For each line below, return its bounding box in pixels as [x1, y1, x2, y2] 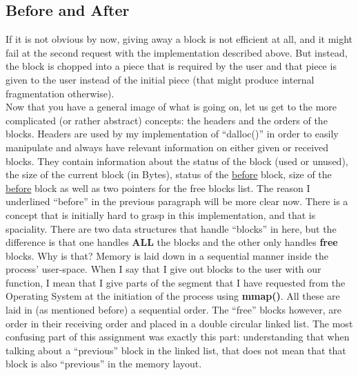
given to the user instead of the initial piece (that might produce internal [6, 72, 315, 86]
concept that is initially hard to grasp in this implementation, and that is [6, 207, 316, 222]
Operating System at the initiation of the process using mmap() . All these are [6, 289, 340, 303]
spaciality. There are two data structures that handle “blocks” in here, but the [6, 221, 337, 235]
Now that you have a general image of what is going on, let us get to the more [6, 99, 337, 114]
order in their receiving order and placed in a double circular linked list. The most [6, 316, 353, 330]
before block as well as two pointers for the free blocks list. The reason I [6, 180, 310, 195]
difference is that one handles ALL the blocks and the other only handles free [6, 235, 338, 249]
